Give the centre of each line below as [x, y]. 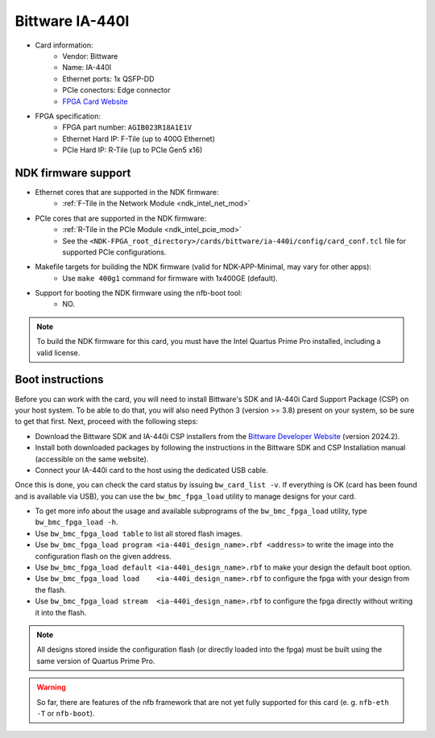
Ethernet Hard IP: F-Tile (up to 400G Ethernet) [139, 139]
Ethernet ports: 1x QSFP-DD [108, 79]
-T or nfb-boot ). [66, 713]
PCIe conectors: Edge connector [116, 90]
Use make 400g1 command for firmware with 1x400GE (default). [170, 278]
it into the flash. [61, 612]
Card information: [64, 45]
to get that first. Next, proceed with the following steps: [107, 421]
